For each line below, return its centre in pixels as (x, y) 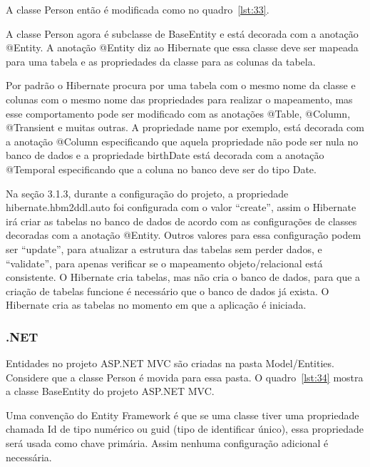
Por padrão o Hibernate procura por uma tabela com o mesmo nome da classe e (181, 85)
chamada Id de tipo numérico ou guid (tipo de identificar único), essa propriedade (185, 429)
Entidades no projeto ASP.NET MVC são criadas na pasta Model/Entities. (170, 363)
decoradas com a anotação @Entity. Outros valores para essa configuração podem (184, 235)
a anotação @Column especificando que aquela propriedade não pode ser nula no (182, 141)
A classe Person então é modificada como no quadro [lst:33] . (138, 9)
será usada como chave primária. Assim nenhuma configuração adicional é (167, 443)
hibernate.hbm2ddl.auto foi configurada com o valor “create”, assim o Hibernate (181, 207)
